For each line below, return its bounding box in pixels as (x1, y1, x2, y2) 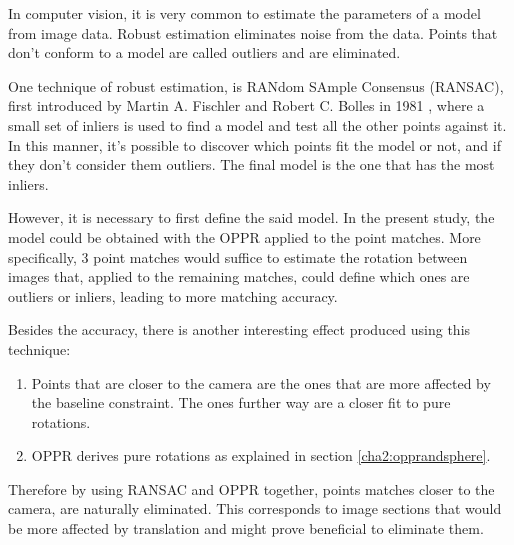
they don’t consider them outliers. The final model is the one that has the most (8, 154, 495, 175)
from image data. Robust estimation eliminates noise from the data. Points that (8, 22, 498, 43)
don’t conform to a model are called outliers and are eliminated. (8, 42, 401, 63)
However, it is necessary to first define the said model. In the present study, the (8, 207, 495, 228)
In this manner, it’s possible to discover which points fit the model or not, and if (8, 134, 501, 155)
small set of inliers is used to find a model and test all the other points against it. (8, 114, 507, 135)
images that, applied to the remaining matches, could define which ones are (8, 266, 470, 287)
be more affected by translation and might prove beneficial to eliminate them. (8, 518, 484, 539)
